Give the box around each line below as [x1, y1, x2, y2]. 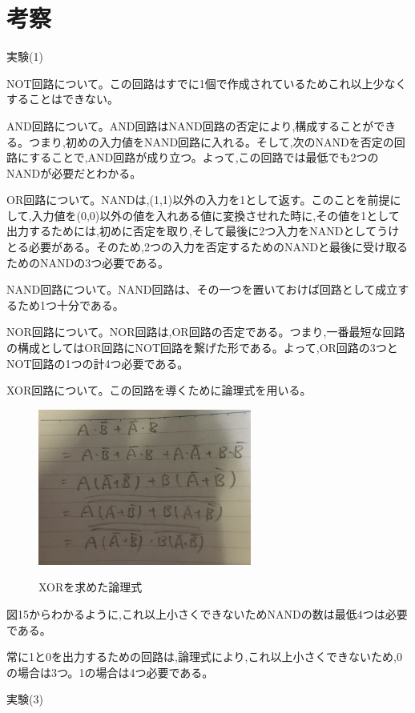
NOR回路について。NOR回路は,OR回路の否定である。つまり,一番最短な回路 [6, 323, 405, 340]
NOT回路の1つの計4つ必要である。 [6, 354, 189, 371]
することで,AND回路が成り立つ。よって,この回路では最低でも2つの [29, 149, 379, 166]
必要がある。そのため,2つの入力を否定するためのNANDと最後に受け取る [28, 238, 409, 255]
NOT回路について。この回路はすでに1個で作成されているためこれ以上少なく [6, 74, 407, 91]
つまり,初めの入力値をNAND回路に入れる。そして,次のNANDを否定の [28, 133, 394, 150]
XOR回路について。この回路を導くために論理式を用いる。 [6, 382, 312, 399]
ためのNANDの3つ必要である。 [6, 254, 170, 270]
